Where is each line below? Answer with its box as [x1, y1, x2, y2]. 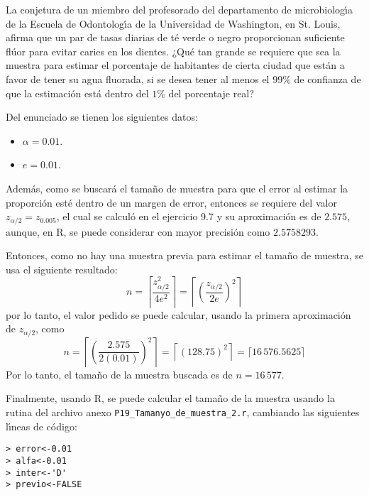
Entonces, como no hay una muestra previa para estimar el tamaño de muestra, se [6, 248, 363, 263]
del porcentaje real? [168, 85, 254, 100]
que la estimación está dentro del [6, 85, 149, 100]
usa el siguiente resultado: [6, 261, 118, 276]
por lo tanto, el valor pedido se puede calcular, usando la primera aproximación [6, 307, 351, 322]
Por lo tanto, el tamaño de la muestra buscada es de [6, 366, 233, 381]
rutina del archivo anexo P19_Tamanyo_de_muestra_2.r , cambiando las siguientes [6, 404, 360, 419]
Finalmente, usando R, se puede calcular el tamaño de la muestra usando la [6, 391, 335, 406]
